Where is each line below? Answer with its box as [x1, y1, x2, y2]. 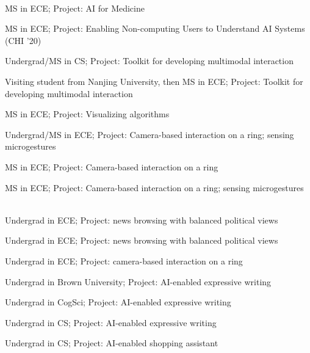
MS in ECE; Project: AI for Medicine [5, 1, 145, 14]
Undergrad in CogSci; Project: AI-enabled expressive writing [5, 296, 231, 308]
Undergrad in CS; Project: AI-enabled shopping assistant [5, 337, 218, 349]
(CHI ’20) [5, 34, 41, 46]
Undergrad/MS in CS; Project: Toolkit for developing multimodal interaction [5, 54, 294, 67]
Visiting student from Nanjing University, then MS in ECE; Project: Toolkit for [5, 75, 303, 87]
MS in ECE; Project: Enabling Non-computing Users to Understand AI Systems [5, 22, 305, 35]
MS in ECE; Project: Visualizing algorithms [5, 107, 170, 120]
